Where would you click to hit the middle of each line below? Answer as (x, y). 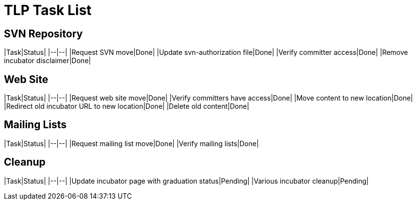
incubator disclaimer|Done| (47, 61)
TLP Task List (48, 10)
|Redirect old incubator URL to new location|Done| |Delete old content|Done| (127, 106)
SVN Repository (43, 34)
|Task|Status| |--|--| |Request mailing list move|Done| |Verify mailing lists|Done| (131, 143)
